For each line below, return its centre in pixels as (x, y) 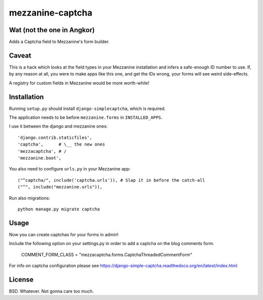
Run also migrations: (29, 198)
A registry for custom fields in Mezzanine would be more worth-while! (79, 83)
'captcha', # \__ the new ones (61, 144)
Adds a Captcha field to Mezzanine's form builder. (59, 42)
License (21, 279)
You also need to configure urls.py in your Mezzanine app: (70, 169)
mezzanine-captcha (51, 13)
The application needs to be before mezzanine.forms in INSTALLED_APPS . (86, 117)
